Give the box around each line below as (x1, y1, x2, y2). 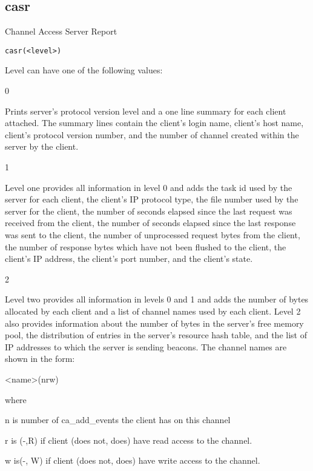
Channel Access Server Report (5, 25, 117, 38)
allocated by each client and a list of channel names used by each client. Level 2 (5, 304, 301, 317)
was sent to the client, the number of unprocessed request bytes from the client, (5, 228, 300, 241)
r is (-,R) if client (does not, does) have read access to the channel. (5, 433, 252, 446)
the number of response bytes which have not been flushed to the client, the (5, 240, 286, 253)
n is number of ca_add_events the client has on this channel (5, 413, 231, 426)
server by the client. (5, 140, 79, 153)
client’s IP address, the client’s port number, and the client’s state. (5, 252, 253, 265)
